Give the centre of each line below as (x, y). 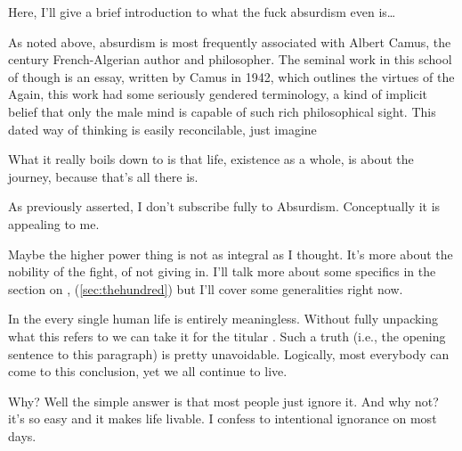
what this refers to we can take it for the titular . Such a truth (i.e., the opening (227, 336)
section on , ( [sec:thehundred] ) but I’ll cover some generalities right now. (206, 288)
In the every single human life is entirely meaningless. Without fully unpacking (223, 319)
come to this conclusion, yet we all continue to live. (148, 371)
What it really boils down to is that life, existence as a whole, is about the (211, 159)
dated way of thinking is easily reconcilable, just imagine (162, 129)
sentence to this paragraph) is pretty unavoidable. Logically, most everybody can (229, 353)
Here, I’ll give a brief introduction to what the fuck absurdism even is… (202, 12)
